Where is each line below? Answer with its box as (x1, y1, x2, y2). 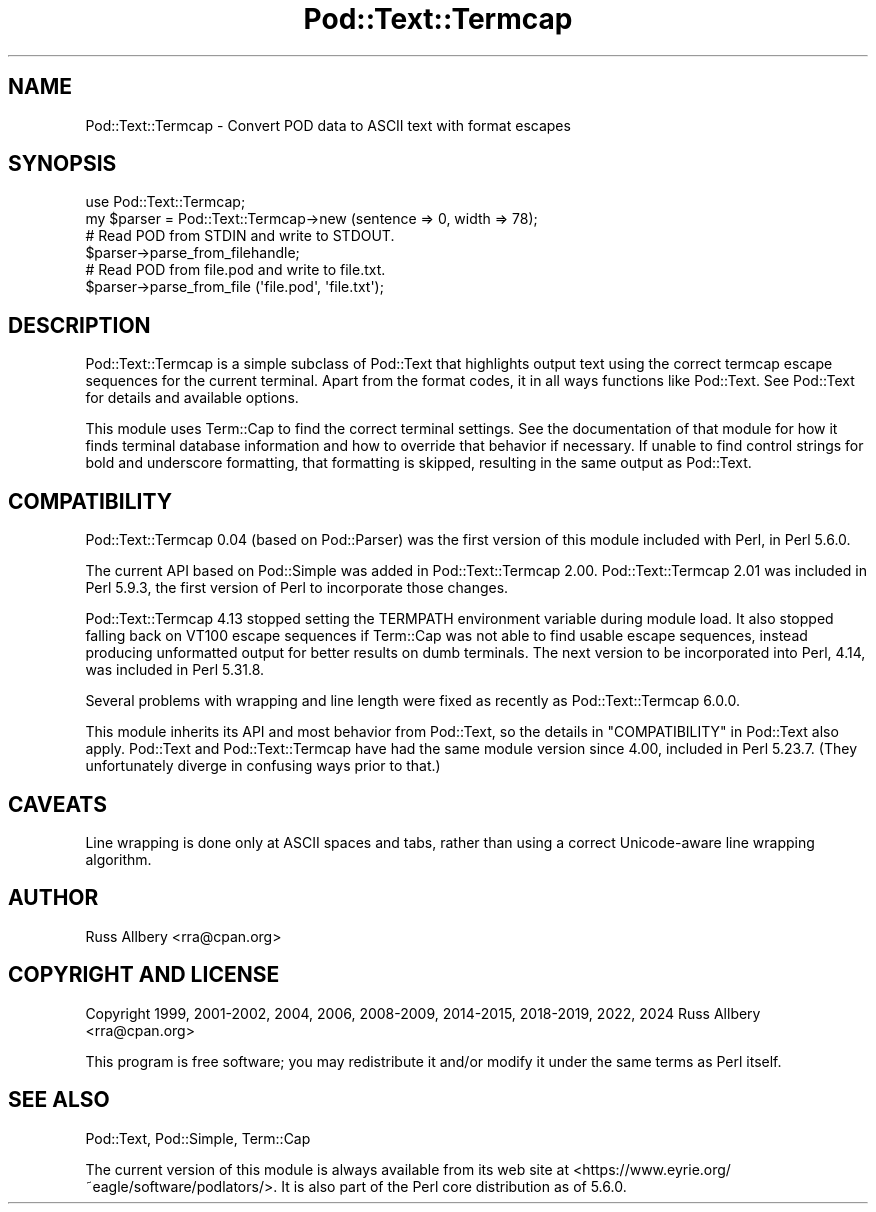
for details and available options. (85, 389, 299, 407)
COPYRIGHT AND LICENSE (8, 962, 280, 988)
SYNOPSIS (8, 151, 117, 177)
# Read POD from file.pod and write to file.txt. (85, 261, 386, 279)
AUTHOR (8, 885, 99, 911)
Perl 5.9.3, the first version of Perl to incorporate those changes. (85, 579, 509, 597)
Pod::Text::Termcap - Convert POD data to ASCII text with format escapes (85, 116, 571, 134)
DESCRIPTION (8, 312, 151, 338)
